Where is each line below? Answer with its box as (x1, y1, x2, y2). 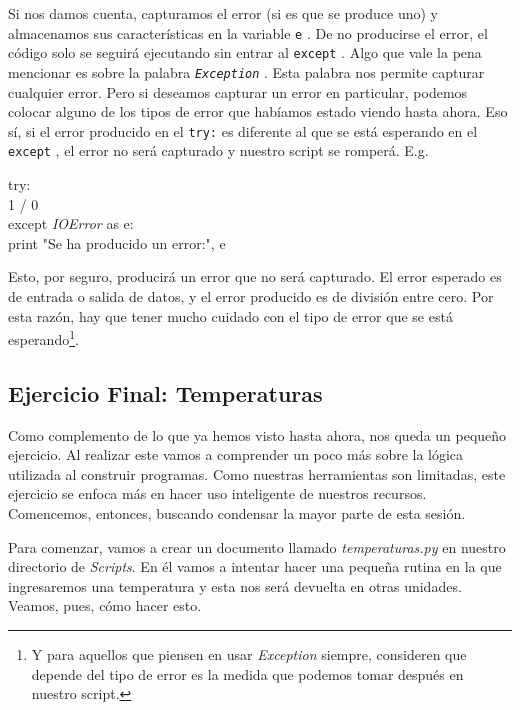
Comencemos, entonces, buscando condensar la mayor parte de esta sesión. (8, 503, 466, 524)
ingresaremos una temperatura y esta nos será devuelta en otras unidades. (8, 575, 462, 596)
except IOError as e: (8, 213, 134, 234)
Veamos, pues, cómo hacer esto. (8, 595, 202, 616)
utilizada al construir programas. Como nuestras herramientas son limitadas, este (8, 463, 506, 484)
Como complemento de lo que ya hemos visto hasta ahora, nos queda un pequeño (8, 424, 507, 445)
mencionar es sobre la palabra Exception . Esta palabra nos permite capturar (8, 61, 485, 82)
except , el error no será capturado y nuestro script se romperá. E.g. (8, 140, 429, 161)
